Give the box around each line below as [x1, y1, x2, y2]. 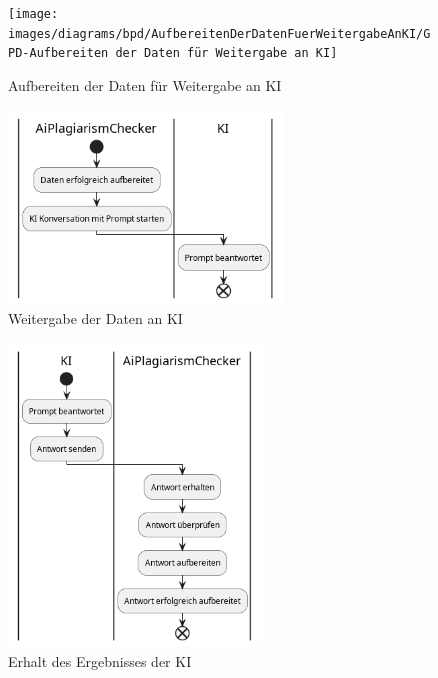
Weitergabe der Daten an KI [8, 308, 183, 329]
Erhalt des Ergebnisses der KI [8, 650, 192, 671]
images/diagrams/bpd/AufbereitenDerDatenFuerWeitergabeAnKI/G [8, 26, 431, 41]
